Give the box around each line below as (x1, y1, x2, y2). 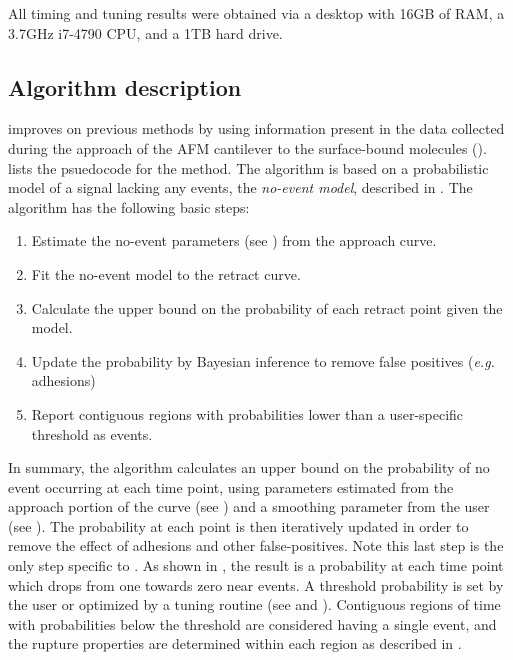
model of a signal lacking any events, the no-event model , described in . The (8, 177, 473, 198)
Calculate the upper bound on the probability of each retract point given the (31, 297, 503, 318)
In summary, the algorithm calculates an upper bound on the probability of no (8, 457, 490, 478)
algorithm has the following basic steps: (8, 196, 250, 217)
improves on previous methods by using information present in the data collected (8, 118, 505, 139)
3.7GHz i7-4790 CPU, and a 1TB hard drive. (8, 22, 283, 43)
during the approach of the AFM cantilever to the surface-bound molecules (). (8, 137, 487, 158)
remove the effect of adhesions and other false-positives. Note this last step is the (8, 535, 504, 556)
